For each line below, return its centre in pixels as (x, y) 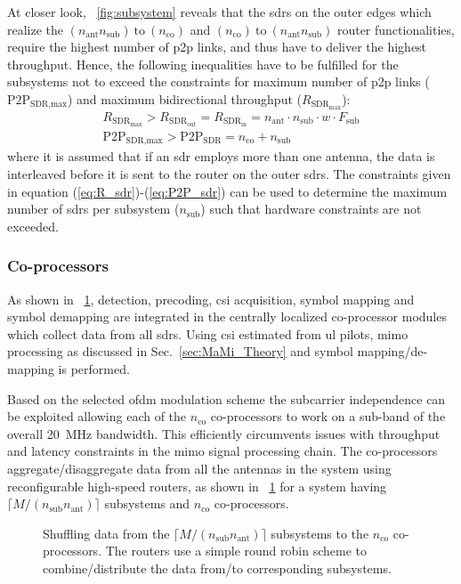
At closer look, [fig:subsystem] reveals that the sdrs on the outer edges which (219, 12)
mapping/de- (392, 351)
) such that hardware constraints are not (311, 209)
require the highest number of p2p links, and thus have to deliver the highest (217, 47)
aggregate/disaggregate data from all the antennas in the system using (199, 468)
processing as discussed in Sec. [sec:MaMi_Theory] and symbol (180, 351)
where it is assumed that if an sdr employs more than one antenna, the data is (221, 156)
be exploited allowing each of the (97, 416)
